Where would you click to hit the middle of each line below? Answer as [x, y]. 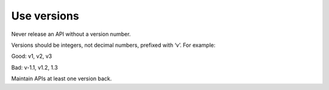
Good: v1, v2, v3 [32, 56]
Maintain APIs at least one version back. [62, 78]
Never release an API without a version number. [71, 34]
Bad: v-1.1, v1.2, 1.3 [34, 67]
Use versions [45, 16]
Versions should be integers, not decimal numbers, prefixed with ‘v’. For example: [113, 45]
